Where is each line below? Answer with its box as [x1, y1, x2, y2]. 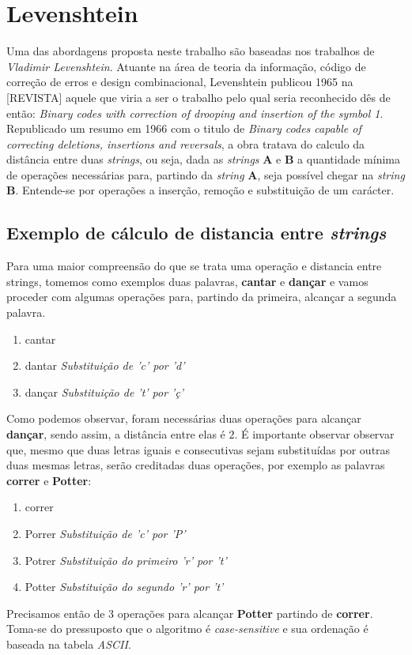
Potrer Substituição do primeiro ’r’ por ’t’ [25, 551, 227, 568]
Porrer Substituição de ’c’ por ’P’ [25, 525, 186, 541]
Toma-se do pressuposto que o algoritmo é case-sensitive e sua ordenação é [6, 620, 369, 637]
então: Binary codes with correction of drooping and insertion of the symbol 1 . [6, 104, 384, 121]
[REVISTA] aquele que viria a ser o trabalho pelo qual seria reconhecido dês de [6, 88, 391, 105]
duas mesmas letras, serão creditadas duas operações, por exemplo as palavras [6, 457, 385, 473]
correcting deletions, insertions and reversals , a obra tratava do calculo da [6, 135, 365, 152]
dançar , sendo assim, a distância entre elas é [6, 426, 225, 442]
